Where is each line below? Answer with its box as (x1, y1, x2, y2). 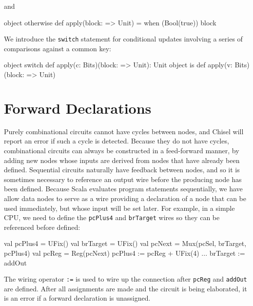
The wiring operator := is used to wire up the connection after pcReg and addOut (4, 274, 247, 284)
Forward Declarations (4, 98, 152, 118)
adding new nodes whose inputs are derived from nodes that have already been (4, 155, 240, 165)
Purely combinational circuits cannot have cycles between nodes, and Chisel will (4, 126, 244, 136)
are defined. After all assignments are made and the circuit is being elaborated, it (4, 283, 247, 293)
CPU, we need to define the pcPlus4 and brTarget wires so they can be (4, 212, 220, 223)
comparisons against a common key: (4, 43, 111, 53)
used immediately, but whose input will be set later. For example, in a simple (4, 203, 235, 213)
